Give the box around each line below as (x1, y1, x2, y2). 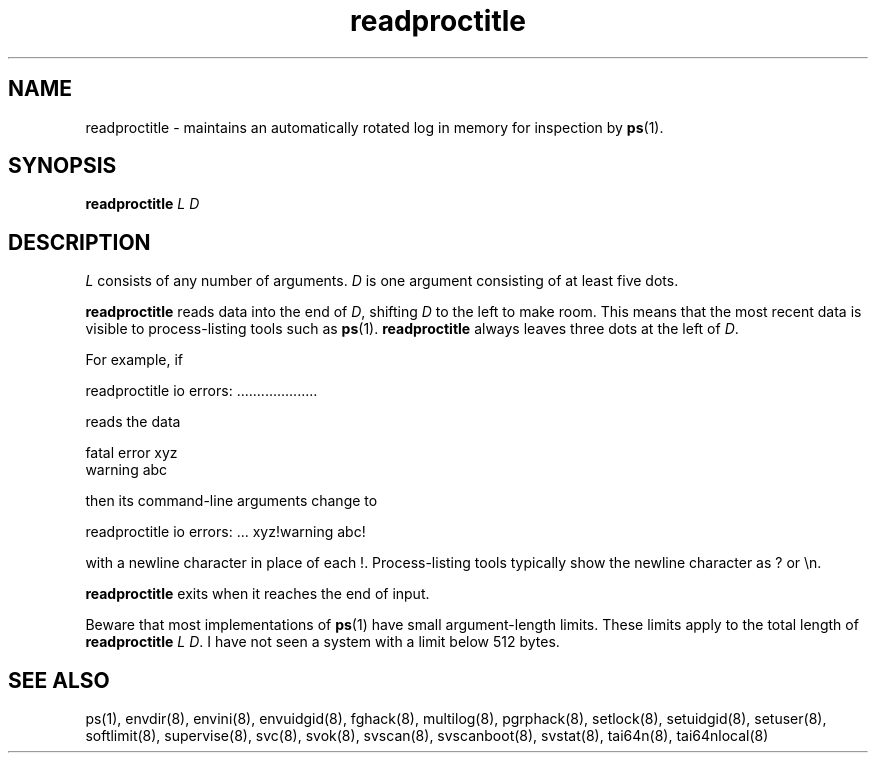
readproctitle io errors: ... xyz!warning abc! (85, 523, 366, 541)
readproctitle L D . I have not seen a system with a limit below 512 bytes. (85, 633, 560, 651)
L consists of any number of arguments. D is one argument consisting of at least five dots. (85, 272, 679, 290)
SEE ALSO (8, 667, 110, 693)
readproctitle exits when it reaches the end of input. (85, 585, 430, 603)
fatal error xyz (85, 444, 178, 462)
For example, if (85, 351, 183, 369)
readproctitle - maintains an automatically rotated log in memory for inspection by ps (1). (85, 118, 664, 136)
